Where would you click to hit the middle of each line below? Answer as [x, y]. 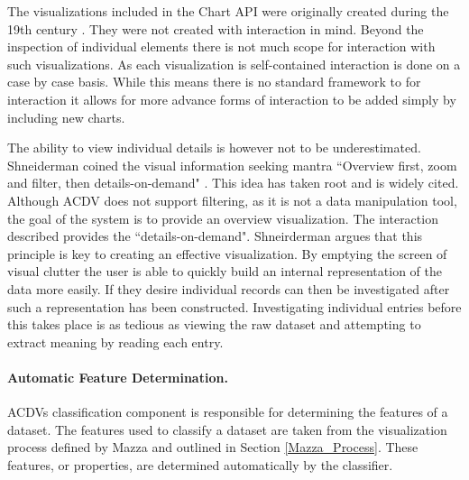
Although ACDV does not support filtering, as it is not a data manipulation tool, [232, 200]
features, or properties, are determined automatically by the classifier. [200, 464]
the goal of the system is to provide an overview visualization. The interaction [223, 218]
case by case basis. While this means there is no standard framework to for [214, 82]
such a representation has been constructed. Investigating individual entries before [234, 306]
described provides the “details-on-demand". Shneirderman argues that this [215, 236]
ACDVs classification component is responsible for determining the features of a [228, 412]
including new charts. [66, 117]
